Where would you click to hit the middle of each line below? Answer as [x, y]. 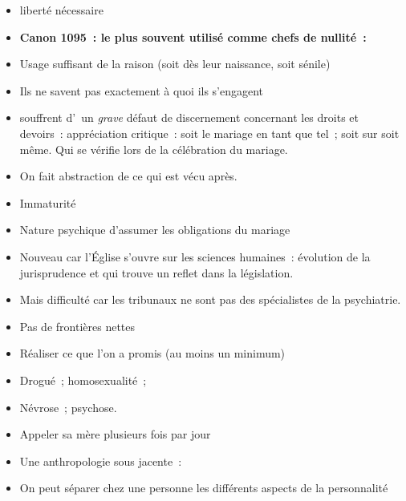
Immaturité [48, 202]
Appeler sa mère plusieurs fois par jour [115, 434]
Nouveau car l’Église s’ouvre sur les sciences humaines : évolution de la [195, 256]
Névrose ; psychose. [68, 407]
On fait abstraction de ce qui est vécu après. [128, 176]
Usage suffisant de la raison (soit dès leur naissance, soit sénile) [175, 64]
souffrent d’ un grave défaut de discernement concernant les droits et [189, 117]
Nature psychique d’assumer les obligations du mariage [155, 230]
